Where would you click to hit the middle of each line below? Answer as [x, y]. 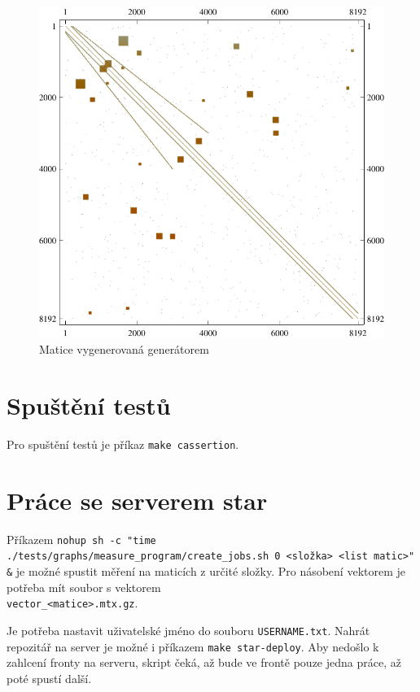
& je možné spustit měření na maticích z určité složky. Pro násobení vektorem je [206, 571]
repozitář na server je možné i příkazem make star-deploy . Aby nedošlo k [193, 646]
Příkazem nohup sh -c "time [81, 539]
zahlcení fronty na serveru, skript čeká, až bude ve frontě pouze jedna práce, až [204, 662]
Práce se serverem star [137, 500]
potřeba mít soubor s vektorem [84, 587]
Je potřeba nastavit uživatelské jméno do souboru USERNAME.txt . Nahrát [188, 630]
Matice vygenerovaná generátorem [124, 349]
